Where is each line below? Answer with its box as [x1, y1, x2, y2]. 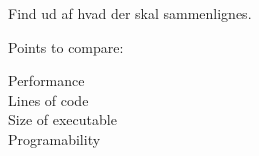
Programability [8, 128, 101, 149]
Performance [8, 70, 85, 91]
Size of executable [8, 109, 117, 130]
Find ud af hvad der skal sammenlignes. [8, 3, 252, 23]
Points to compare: [8, 36, 124, 57]
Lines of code [8, 89, 89, 110]
